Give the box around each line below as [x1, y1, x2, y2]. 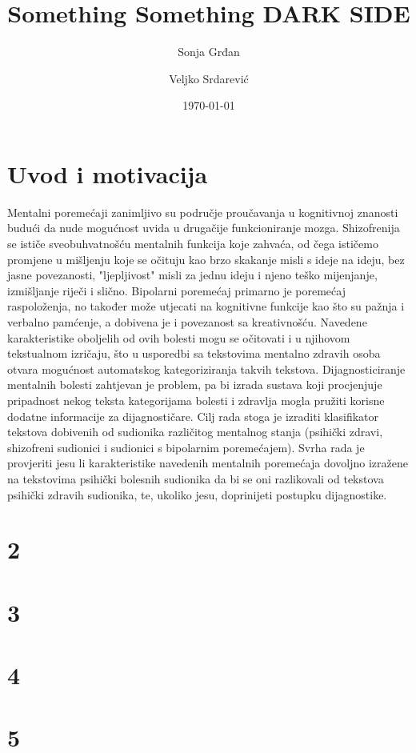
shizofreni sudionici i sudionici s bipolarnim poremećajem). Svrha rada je [7, 439, 365, 455]
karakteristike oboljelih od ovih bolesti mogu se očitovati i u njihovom [7, 329, 350, 346]
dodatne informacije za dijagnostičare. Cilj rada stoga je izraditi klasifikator [7, 407, 379, 424]
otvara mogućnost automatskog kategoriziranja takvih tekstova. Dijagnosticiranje [7, 360, 406, 377]
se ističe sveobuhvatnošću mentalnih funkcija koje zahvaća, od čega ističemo [7, 235, 378, 252]
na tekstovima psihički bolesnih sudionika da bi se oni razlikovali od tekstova [7, 470, 384, 487]
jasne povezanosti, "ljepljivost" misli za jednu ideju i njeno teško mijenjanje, [7, 266, 378, 283]
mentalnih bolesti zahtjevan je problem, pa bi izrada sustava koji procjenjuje [7, 376, 382, 393]
